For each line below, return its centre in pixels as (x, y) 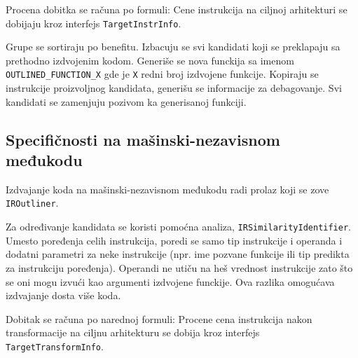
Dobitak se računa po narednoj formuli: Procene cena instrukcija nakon (159, 318)
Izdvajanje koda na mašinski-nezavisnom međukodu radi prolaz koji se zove (167, 189)
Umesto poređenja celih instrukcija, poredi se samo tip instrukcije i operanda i (174, 240)
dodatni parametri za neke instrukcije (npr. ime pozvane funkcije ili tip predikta (178, 254)
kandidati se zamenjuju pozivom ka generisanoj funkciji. (126, 101)
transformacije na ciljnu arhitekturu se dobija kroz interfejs (133, 332)
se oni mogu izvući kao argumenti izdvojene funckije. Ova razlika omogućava (170, 281)
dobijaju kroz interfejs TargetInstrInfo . (94, 23)
